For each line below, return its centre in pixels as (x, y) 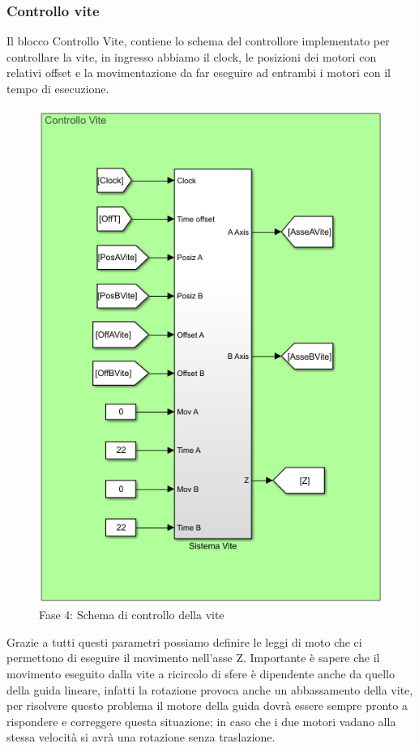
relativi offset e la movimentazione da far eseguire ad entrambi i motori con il (199, 73)
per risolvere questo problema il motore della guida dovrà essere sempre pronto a (207, 705)
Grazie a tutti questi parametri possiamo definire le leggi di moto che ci (184, 641)
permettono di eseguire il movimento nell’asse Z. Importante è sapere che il (193, 658)
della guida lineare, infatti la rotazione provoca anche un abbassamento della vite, (210, 689)
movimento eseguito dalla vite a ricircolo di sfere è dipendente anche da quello (201, 673)
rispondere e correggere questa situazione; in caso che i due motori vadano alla (201, 721)
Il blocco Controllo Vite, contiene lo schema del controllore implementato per (198, 41)
